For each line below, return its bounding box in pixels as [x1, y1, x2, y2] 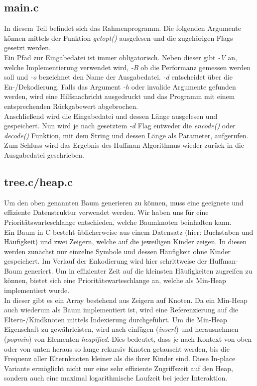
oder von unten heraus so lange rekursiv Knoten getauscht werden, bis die [4, 343, 230, 354]
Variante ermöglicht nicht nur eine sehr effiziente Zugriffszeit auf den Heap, [4, 363, 233, 373]
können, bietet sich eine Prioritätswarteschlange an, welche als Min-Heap [4, 275, 226, 286]
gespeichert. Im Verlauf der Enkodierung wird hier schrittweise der [4, 256, 207, 266]
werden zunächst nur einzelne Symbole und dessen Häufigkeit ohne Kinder [4, 246, 231, 256]
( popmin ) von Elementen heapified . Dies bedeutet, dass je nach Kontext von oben [4, 334, 252, 344]
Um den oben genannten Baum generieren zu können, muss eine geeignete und [4, 197, 244, 207]
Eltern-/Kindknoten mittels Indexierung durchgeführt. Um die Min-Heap [4, 314, 227, 324]
